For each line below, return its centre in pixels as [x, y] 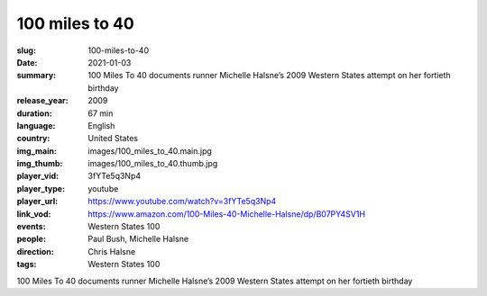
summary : [37, 76]
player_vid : [37, 176]
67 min [101, 113]
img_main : [37, 151]
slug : [26, 50]
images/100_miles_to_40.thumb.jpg [153, 164]
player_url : [37, 202]
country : [33, 139]
